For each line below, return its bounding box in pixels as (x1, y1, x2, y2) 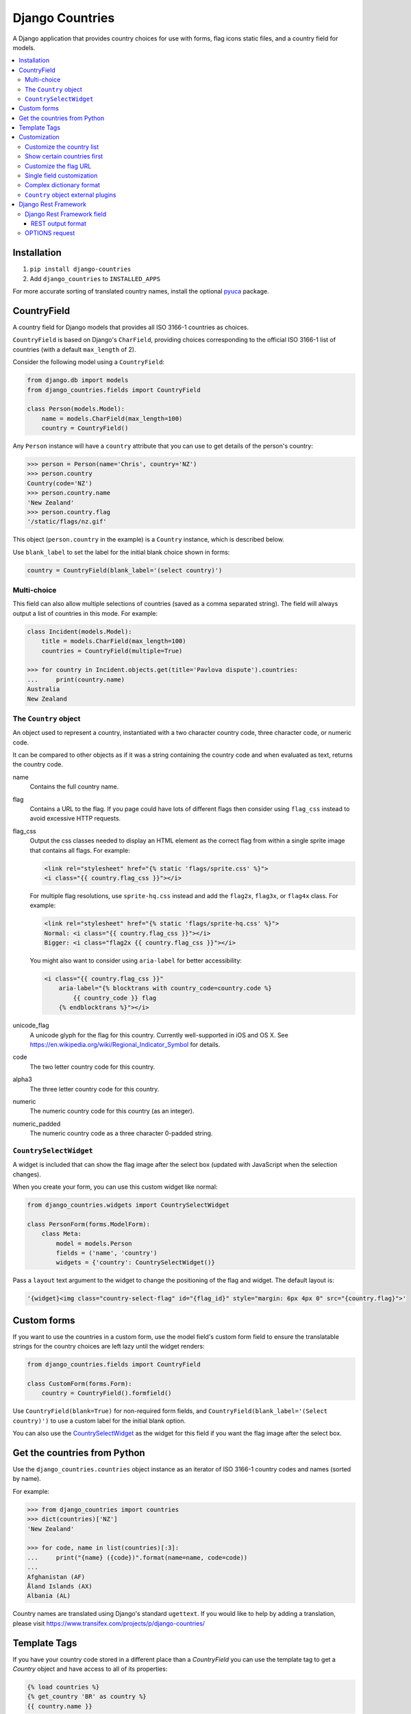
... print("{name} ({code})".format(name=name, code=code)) (27, 1554, 248, 1561)
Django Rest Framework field (25, 210, 106, 218)
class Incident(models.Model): (27, 627, 133, 636)
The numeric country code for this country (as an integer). (29, 1107, 195, 1115)
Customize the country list (25, 143, 99, 151)
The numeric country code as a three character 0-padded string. (29, 1129, 213, 1137)
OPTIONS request (25, 229, 75, 237)
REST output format (31, 219, 87, 228)
